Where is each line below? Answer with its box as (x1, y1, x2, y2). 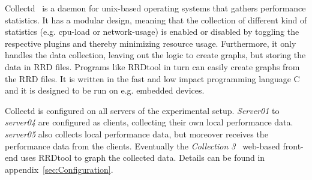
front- (283, 139, 304, 152)
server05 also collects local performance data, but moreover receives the (5, 127, 268, 140)
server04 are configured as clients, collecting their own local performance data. (5, 116, 293, 128)
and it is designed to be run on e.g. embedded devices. (5, 84, 205, 97)
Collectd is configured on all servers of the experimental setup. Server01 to (5, 104, 280, 116)
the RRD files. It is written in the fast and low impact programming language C (5, 72, 300, 85)
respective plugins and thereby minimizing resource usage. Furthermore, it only (5, 37, 296, 49)
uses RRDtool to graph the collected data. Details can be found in (20, 151, 265, 164)
